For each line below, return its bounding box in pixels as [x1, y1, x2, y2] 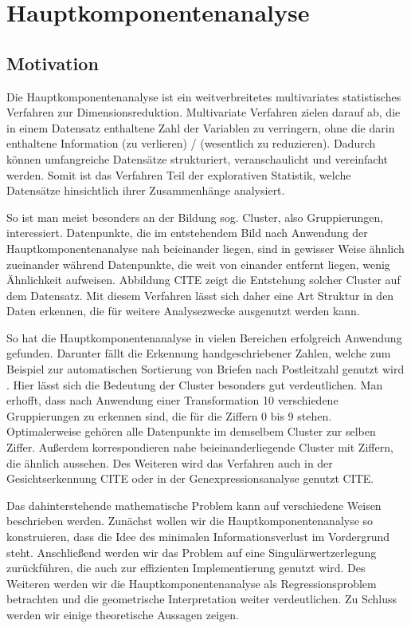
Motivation [6, 50, 99, 75]
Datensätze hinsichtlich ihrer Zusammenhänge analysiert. [6, 182, 285, 199]
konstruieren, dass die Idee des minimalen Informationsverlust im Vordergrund [6, 528, 390, 545]
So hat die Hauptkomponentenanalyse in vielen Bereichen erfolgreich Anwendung [6, 329, 402, 346]
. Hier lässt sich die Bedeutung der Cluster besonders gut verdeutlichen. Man [6, 376, 383, 393]
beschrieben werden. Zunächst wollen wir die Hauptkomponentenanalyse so [6, 512, 374, 529]
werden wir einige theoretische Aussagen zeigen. [6, 606, 239, 622]
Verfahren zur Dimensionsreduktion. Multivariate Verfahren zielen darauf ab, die [6, 104, 401, 120]
